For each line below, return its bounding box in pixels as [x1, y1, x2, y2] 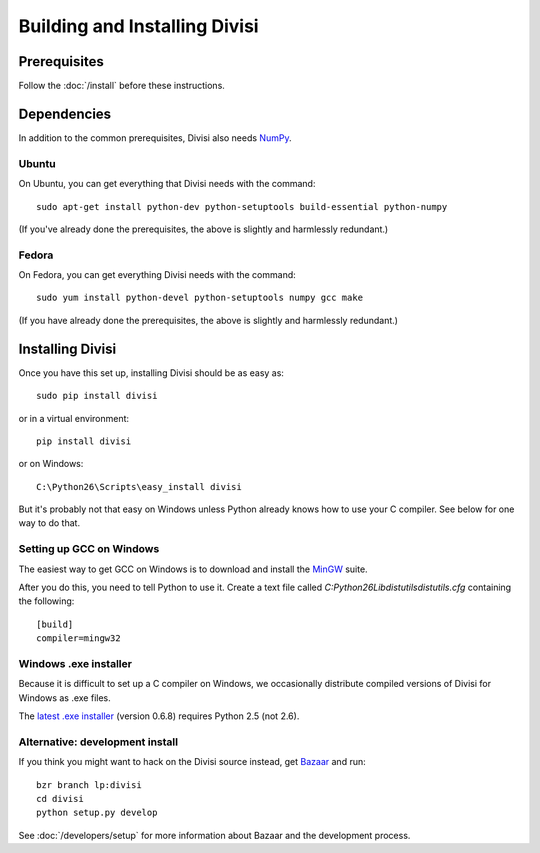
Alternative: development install [18, 735, 179, 749]
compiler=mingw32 [36, 633, 121, 644]
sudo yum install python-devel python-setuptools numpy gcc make [36, 292, 364, 304]
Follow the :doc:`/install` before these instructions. [18, 80, 225, 92]
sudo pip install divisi [36, 390, 158, 402]
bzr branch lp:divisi [36, 779, 142, 790]
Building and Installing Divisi [18, 15, 259, 37]
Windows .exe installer [18, 656, 132, 670]
